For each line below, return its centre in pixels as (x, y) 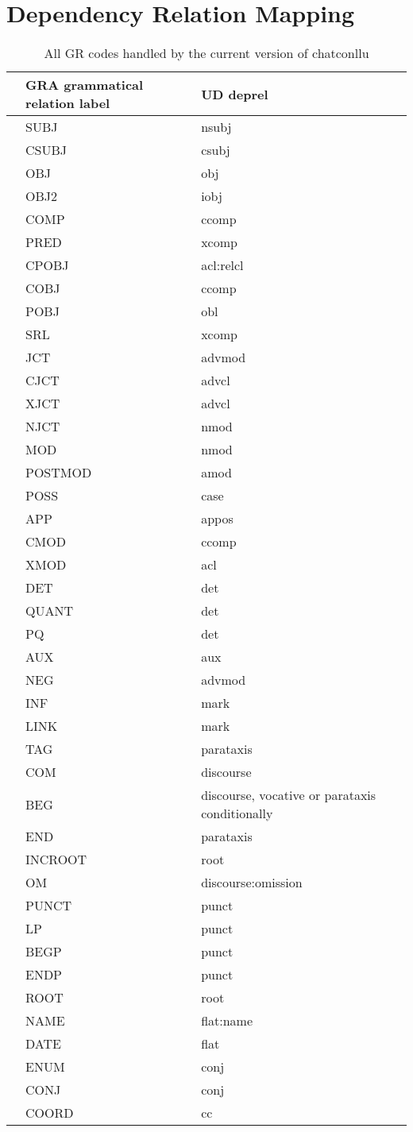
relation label (68, 103)
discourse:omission (252, 883)
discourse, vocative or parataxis (289, 795)
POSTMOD (59, 473)
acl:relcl (222, 265)
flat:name (227, 1021)
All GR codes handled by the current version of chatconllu (206, 53)
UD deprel (235, 94)
